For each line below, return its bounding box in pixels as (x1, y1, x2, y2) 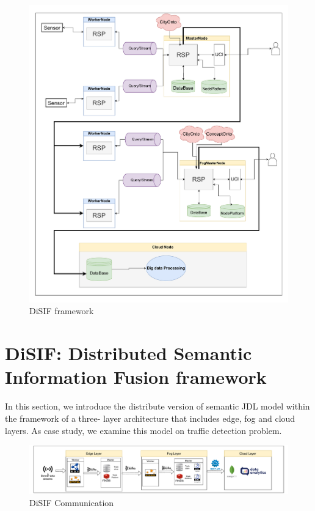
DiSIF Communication (29, 496, 114, 509)
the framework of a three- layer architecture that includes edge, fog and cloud (5, 411, 295, 424)
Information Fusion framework (5, 364, 267, 389)
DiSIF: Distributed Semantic (5, 340, 252, 366)
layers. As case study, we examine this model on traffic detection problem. (5, 424, 282, 436)
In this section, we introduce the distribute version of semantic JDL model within (5, 400, 310, 413)
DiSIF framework (29, 304, 94, 317)
